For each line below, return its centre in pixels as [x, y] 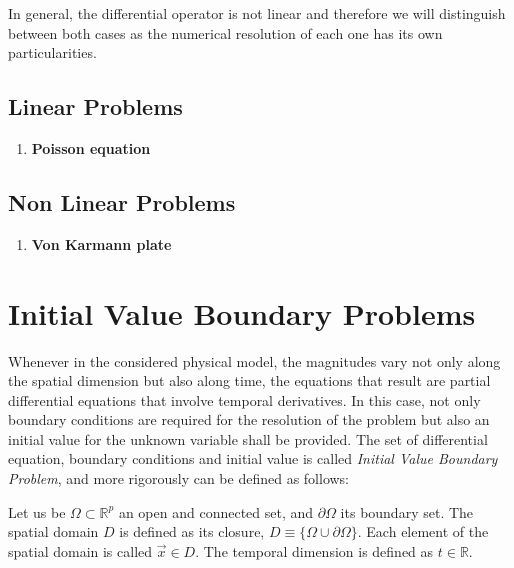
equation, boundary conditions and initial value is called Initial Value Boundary [253, 458]
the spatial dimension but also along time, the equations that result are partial [249, 380]
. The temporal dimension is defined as [314, 550]
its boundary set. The [407, 511]
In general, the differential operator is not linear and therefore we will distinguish [257, 13]
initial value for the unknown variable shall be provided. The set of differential [248, 438]
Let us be [37, 511]
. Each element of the [423, 531]
